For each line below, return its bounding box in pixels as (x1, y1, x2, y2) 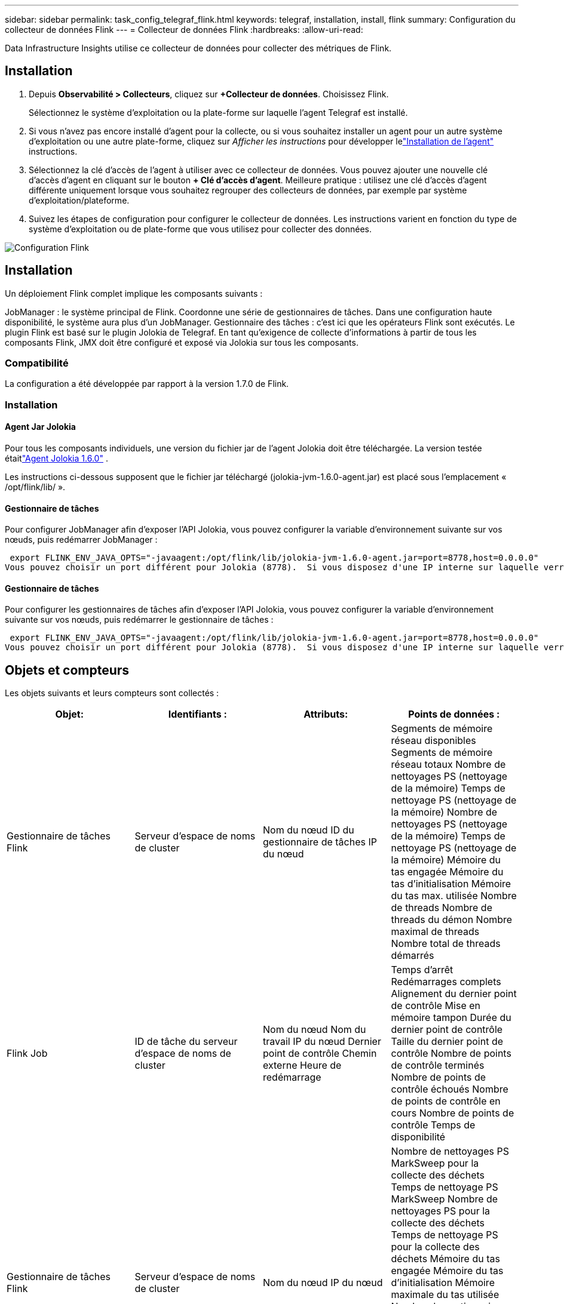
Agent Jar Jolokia (5, 422, 76, 432)
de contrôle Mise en (391, 999, 480, 1012)
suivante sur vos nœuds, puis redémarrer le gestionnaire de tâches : (5, 614, 274, 625)
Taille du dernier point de (391, 1035, 504, 1048)
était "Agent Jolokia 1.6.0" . (5, 453, 108, 464)
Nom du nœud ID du (263, 824, 354, 836)
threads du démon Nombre (391, 914, 513, 926)
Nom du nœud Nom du (263, 1023, 366, 1036)
